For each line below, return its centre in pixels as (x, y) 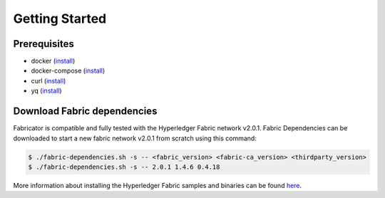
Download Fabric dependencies (85, 111)
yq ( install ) (46, 91)
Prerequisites (43, 44)
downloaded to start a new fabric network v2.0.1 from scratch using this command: (135, 138)
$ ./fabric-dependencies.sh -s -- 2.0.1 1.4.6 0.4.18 (124, 167)
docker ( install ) (53, 61)
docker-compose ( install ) (68, 71)
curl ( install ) (48, 80)
